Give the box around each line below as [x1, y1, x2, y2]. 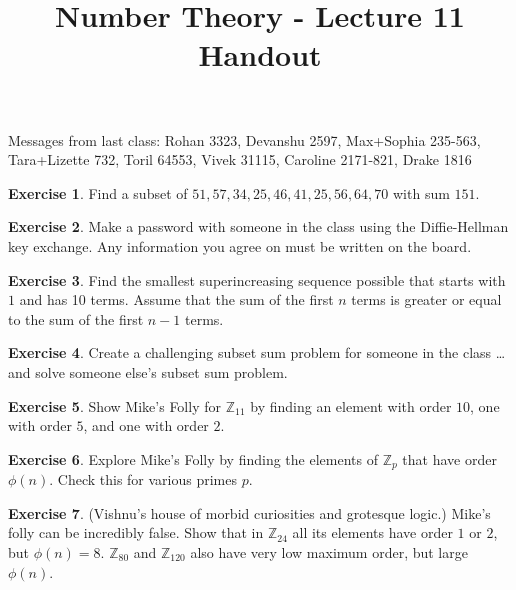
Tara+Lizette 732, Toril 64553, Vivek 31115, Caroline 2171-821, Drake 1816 [8, 149, 472, 170]
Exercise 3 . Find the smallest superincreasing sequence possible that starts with [8, 269, 506, 290]
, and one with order [83, 415, 209, 436]
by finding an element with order [250, 395, 452, 416]
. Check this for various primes [49, 469, 238, 490]
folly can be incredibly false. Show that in [8, 522, 264, 543]
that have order [402, 448, 497, 469]
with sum [393, 182, 450, 203]
